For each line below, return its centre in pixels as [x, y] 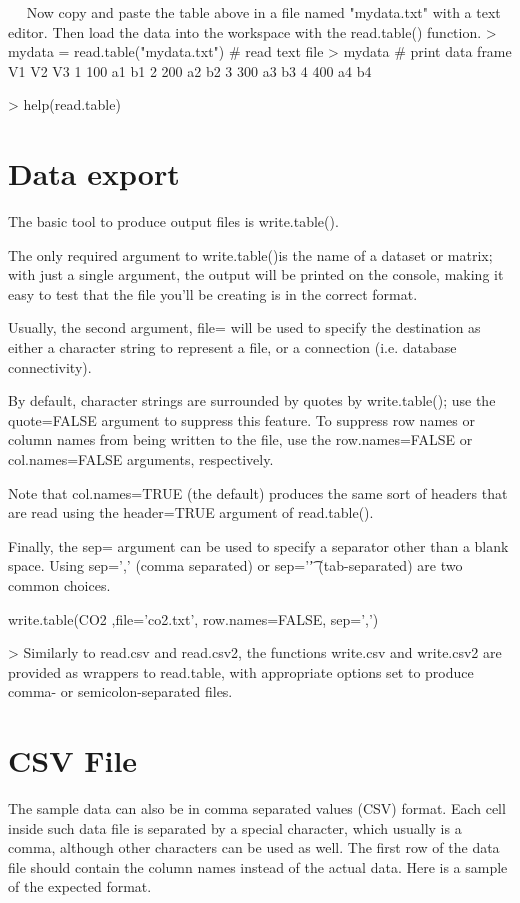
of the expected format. [80, 886]
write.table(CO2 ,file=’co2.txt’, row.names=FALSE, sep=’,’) [193, 618]
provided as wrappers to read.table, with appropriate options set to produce [241, 671]
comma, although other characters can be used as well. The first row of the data [254, 847]
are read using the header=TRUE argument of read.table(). [191, 512]
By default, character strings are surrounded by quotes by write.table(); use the [252, 400]
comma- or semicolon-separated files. [120, 691]
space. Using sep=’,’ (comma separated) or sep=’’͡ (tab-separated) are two [235, 565]
